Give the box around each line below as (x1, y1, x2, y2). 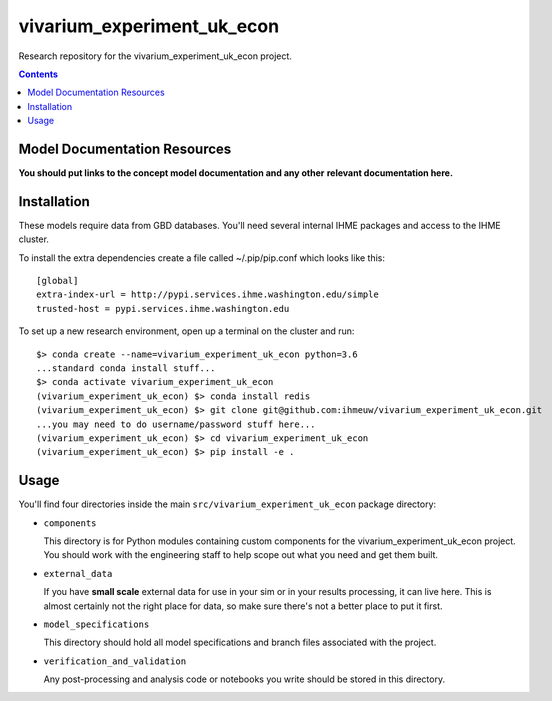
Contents (18, 68, 59, 80)
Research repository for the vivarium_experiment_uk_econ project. (18, 50, 292, 62)
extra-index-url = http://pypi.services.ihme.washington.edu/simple (36, 289, 379, 300)
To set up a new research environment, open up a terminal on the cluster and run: (18, 325, 355, 337)
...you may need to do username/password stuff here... (36, 418, 316, 430)
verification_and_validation (43, 655, 187, 667)
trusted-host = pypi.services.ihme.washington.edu (36, 303, 290, 314)
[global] (36, 275, 79, 287)
